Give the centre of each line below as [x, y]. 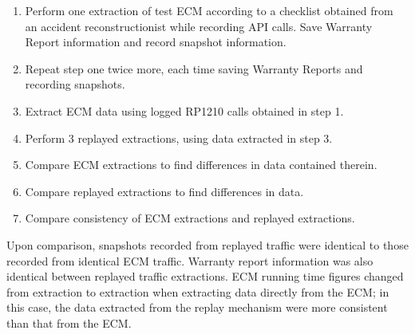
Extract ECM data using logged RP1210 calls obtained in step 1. [184, 110]
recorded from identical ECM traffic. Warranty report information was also [190, 260]
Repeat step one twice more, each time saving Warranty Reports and [194, 68]
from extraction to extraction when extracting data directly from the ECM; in [198, 291]
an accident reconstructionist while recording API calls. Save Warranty [199, 26]
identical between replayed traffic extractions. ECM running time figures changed [205, 276]
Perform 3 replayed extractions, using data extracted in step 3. [179, 138]
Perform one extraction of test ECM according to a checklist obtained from [209, 10]
